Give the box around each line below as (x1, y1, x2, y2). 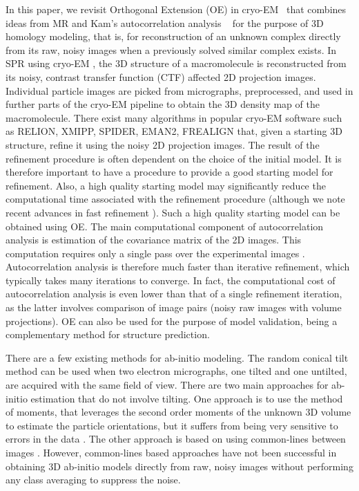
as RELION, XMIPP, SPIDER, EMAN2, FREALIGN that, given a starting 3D (6, 124, 342, 138)
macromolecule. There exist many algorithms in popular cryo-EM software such (6, 110, 342, 124)
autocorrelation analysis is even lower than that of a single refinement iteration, (6, 286, 342, 301)
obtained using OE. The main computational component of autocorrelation (6, 219, 324, 233)
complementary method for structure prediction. (6, 327, 210, 342)
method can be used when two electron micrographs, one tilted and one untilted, (6, 364, 347, 378)
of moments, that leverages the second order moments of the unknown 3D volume (6, 405, 351, 419)
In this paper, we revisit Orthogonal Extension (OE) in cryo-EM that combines (6, 2, 347, 16)
